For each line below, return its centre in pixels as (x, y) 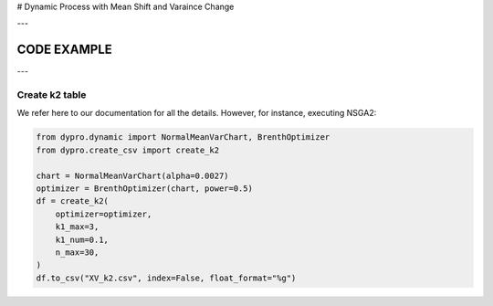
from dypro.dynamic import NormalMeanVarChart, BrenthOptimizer (183, 137)
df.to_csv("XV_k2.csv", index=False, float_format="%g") (166, 278)
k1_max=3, (77, 227)
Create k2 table (52, 95)
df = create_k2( (73, 201)
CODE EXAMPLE (65, 50)
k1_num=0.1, (82, 239)
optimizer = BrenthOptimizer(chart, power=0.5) (144, 188)
